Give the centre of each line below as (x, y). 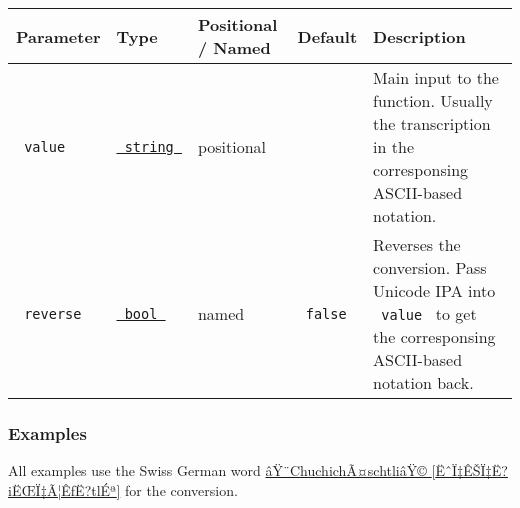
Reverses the (417, 244)
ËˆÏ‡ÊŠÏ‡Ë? (471, 470)
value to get (429, 313)
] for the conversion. (177, 489)
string (149, 146)
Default (327, 36)
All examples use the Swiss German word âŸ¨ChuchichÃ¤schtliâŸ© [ (222, 470)
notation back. (423, 382)
